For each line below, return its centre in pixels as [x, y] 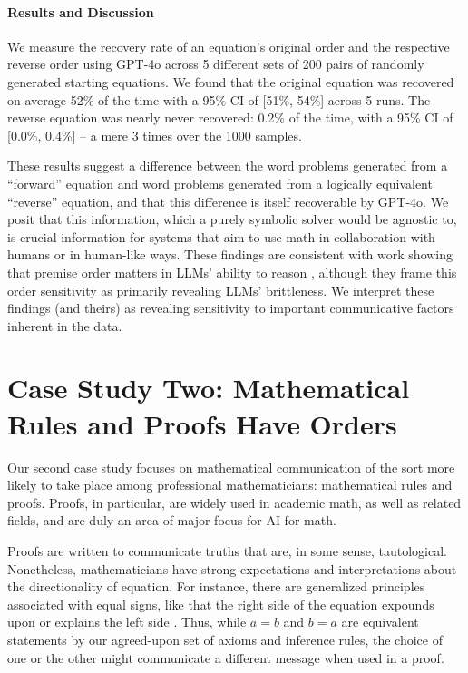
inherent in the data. [65, 325]
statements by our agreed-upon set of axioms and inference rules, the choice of [225, 639]
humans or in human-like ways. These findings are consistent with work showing [230, 254]
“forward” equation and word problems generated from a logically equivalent [220, 183]
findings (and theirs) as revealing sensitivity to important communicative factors [231, 308]
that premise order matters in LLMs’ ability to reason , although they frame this [232, 272]
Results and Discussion [81, 11]
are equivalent [380, 622]
